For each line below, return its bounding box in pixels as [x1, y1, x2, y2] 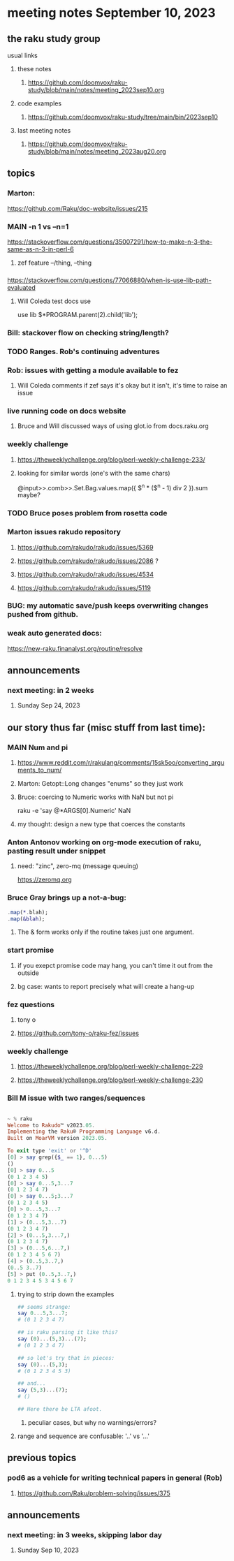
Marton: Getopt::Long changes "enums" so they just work [17, 779, 184, 788]
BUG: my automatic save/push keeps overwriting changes [7, 601, 209, 610]
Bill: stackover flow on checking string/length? [7, 328, 169, 337]
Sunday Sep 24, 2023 [17, 701, 80, 710]
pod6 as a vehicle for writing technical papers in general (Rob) [7, 1473, 223, 1483]
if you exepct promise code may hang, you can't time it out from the [17, 961, 213, 969]
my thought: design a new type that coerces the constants [17, 820, 186, 828]
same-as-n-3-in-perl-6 [7, 244, 75, 253]
